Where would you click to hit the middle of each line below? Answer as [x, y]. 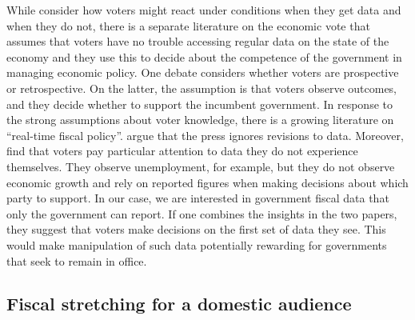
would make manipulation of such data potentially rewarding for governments [197, 244]
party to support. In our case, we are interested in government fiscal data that [198, 198]
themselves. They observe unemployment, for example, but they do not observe [201, 166]
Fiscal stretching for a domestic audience [179, 304]
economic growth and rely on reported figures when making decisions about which [207, 182]
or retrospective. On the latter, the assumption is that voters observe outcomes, [202, 88]
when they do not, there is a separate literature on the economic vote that [188, 25]
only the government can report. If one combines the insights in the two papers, [202, 213]
